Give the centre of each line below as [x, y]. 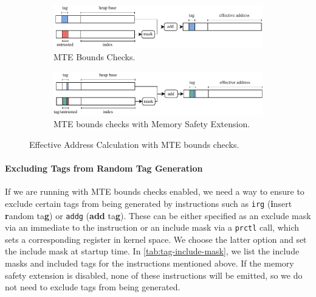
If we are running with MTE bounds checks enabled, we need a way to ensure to [155, 191]
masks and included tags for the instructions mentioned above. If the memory [149, 263]
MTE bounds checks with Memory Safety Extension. [152, 124]
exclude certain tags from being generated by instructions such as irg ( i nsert [149, 203]
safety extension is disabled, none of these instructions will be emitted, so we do [154, 275]
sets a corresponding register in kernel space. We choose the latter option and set [156, 239]
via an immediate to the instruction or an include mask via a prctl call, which [152, 227]
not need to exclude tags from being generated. [93, 287]
